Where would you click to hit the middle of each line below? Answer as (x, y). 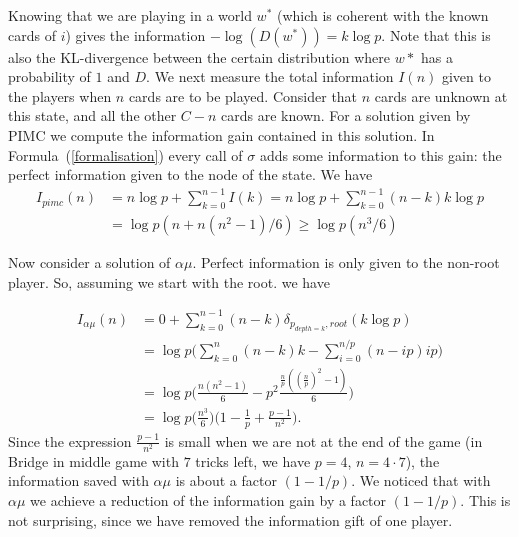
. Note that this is (436, 34)
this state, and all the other (92, 115)
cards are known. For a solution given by (346, 115)
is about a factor (226, 480)
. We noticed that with (421, 480)
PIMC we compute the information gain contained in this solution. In (221, 134)
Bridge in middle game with (93, 460)
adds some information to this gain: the (380, 154)
